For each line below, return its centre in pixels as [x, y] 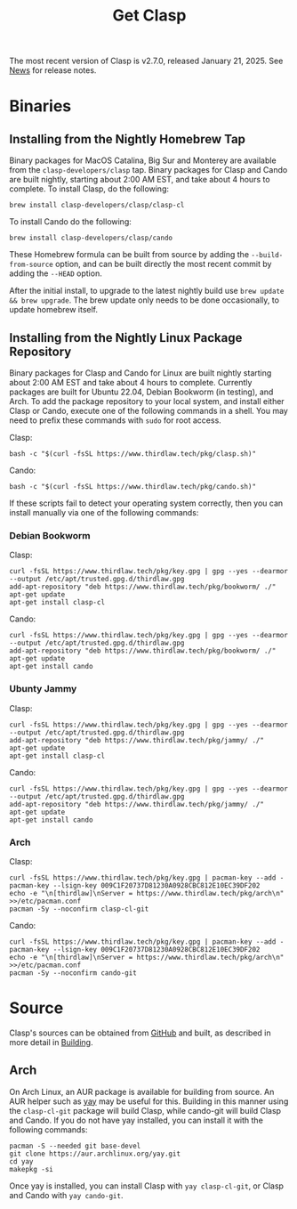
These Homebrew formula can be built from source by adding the [129, 255]
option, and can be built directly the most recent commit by [163, 264]
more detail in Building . [51, 1042]
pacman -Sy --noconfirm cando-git [73, 973]
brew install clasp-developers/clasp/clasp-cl [97, 206]
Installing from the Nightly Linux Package [126, 338]
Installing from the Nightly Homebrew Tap [128, 139]
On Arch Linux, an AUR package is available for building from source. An [142, 1091]
